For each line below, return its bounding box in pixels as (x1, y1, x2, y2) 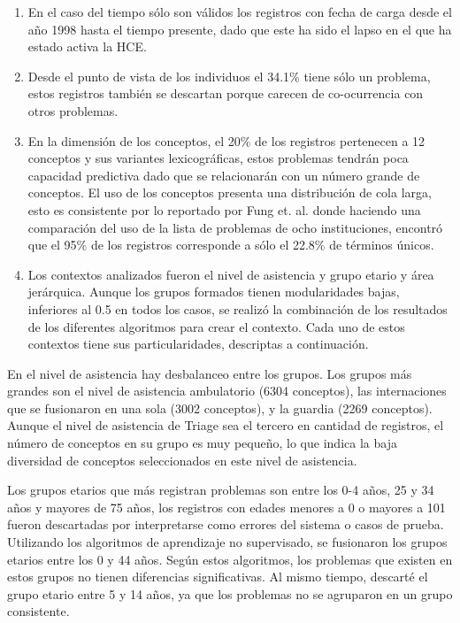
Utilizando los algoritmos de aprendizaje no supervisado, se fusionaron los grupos (7, 533, 448, 551)
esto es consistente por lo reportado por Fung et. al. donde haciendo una (27, 200, 421, 219)
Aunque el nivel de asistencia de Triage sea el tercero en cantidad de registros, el (7, 416, 444, 435)
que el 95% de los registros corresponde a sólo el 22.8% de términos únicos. (27, 235, 434, 254)
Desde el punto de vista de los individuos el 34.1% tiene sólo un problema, (27, 66, 431, 85)
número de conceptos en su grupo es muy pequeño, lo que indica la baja (7, 434, 397, 452)
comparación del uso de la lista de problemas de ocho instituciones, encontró (27, 218, 443, 236)
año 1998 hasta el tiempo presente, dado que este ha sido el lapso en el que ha (27, 19, 452, 38)
